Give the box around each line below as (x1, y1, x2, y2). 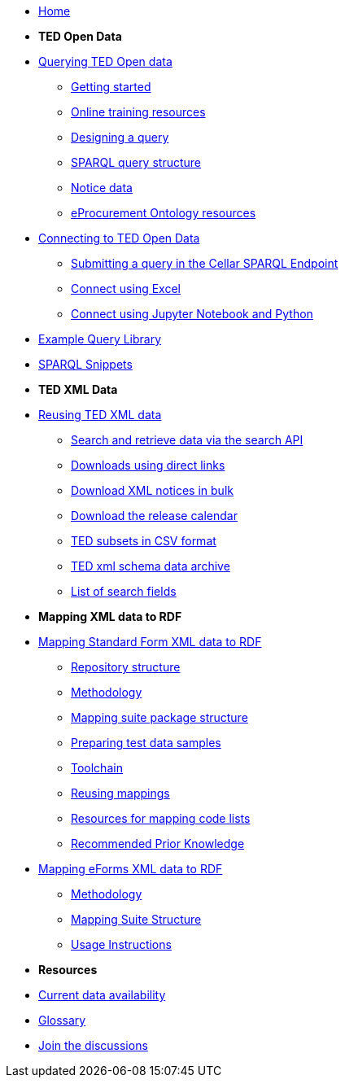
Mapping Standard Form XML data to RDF (38, 635, 262, 649)
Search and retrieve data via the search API (71, 433, 304, 447)
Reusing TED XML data (38, 408, 162, 422)
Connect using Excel (71, 282, 181, 295)
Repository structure (71, 660, 181, 674)
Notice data (71, 181, 133, 195)
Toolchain (71, 761, 123, 775)
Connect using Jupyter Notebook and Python (71, 307, 313, 321)
